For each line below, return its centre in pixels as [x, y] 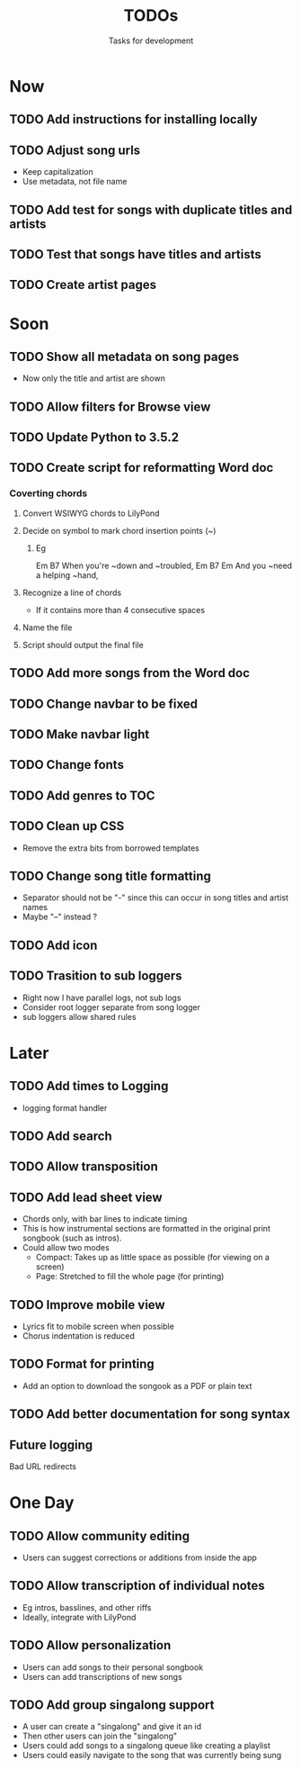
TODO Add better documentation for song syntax [150, 1414]
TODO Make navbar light [80, 734]
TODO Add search [61, 1136]
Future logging [51, 1444]
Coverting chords [49, 493]
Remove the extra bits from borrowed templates [111, 848]
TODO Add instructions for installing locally [133, 119]
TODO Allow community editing [100, 1536]
